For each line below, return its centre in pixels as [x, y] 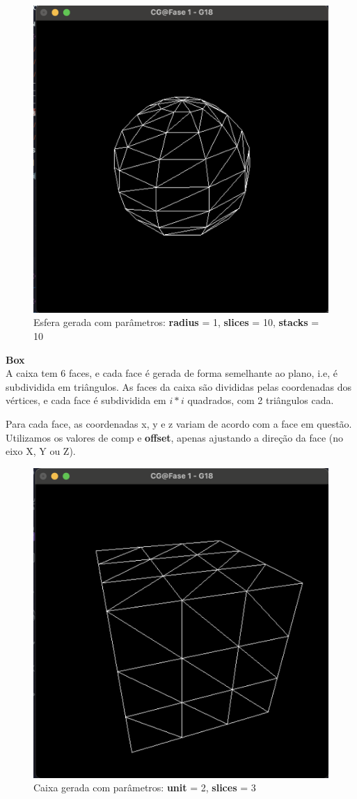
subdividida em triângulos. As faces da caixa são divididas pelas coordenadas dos [179, 386]
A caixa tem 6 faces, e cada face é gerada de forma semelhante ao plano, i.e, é [172, 373]
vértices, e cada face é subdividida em [86, 400]
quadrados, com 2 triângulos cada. [261, 400]
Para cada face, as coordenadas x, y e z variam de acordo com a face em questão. [179, 423]
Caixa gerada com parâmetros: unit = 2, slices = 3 [145, 788]
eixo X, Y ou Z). [41, 451]
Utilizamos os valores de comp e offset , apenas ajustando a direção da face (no [175, 437]
